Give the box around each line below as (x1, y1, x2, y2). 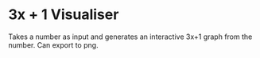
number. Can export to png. (8, 40, 99, 49)
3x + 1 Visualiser (8, 6, 119, 24)
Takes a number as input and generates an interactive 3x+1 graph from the (8, 32, 253, 41)
